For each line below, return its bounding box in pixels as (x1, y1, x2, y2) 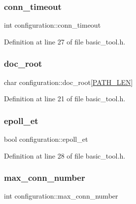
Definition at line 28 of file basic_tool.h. (4, 150, 126, 161)
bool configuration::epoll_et (4, 134, 88, 144)
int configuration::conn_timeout (4, 20, 101, 30)
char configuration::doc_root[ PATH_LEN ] (4, 77, 133, 87)
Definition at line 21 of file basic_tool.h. (4, 93, 126, 104)
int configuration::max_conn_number (4, 191, 118, 201)
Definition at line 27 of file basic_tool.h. (4, 36, 126, 46)
